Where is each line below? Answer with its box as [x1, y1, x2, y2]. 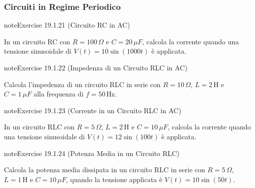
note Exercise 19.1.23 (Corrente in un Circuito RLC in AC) [4, 105, 182, 115]
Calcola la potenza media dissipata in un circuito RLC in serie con [4, 164, 205, 175]
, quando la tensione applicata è [66, 174, 162, 184]
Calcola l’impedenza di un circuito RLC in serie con [4, 79, 161, 89]
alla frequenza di [34, 89, 84, 99]
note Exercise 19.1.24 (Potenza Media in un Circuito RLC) [4, 148, 180, 158]
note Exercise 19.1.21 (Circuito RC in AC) [4, 20, 130, 30]
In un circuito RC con [4, 36, 71, 46]
